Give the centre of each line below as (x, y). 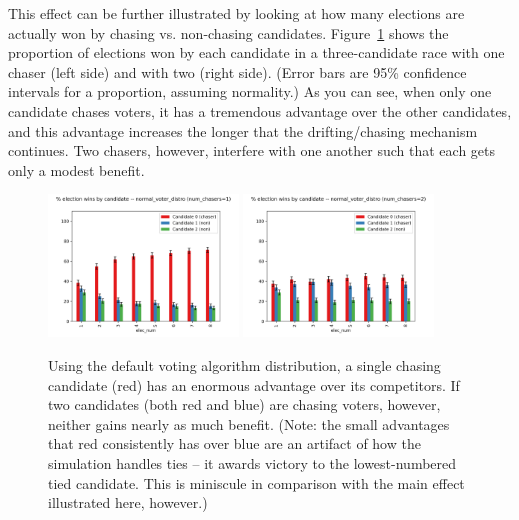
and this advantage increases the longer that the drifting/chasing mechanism (243, 130)
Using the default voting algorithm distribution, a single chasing (244, 365)
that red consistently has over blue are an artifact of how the (234, 443)
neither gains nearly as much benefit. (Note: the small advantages (249, 423)
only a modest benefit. (76, 169)
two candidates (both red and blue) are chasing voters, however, (244, 404)
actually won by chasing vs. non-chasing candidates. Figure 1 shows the (228, 32)
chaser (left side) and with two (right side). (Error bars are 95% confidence (237, 71)
